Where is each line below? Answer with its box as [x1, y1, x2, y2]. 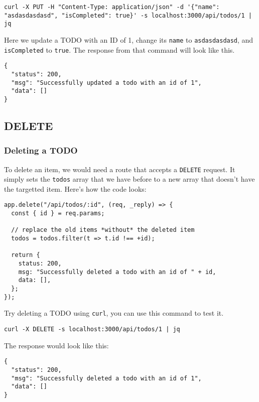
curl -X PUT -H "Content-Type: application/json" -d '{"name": [4, 4, 220, 11]
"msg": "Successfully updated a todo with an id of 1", [11, 79, 202, 86]
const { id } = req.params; [11, 210, 105, 217]
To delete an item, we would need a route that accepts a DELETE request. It [4, 164, 235, 174]
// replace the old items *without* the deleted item [11, 226, 195, 234]
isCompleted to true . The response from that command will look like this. [4, 44, 235, 55]
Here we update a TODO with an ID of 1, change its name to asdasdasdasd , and [4, 34, 253, 45]
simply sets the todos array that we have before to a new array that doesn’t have [4, 174, 255, 184]
